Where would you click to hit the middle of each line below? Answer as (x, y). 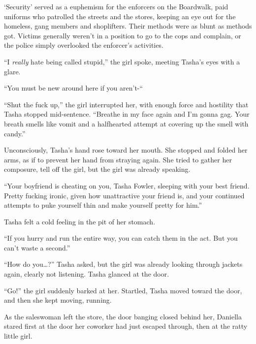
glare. (12, 71)
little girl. (18, 336)
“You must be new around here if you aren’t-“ (74, 88)
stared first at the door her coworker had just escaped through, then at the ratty (126, 326)
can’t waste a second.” (37, 247)
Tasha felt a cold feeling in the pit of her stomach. (80, 221)
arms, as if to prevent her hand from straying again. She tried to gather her (118, 159)
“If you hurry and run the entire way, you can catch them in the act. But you (121, 238)
